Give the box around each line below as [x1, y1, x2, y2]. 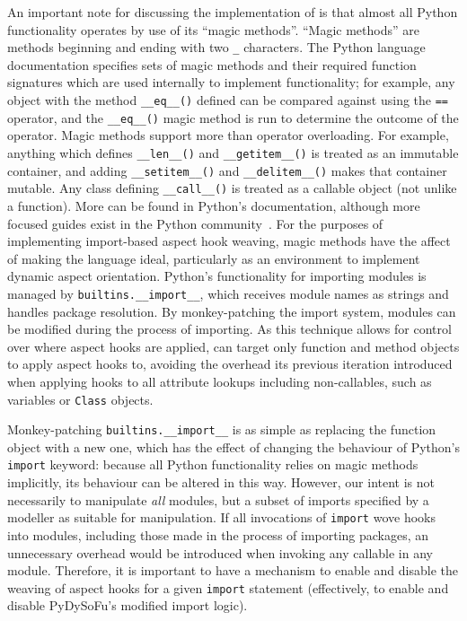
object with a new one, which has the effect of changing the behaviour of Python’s [7, 437, 460, 456]
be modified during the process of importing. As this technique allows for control [7, 319, 452, 338]
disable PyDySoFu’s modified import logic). [7, 596, 248, 615]
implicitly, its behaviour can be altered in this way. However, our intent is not [7, 473, 436, 492]
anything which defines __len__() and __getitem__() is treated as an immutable [7, 143, 459, 162]
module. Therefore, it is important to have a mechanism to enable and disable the [7, 561, 458, 580]
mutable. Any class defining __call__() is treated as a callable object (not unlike [7, 179, 457, 197]
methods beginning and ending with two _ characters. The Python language [7, 38, 426, 57]
